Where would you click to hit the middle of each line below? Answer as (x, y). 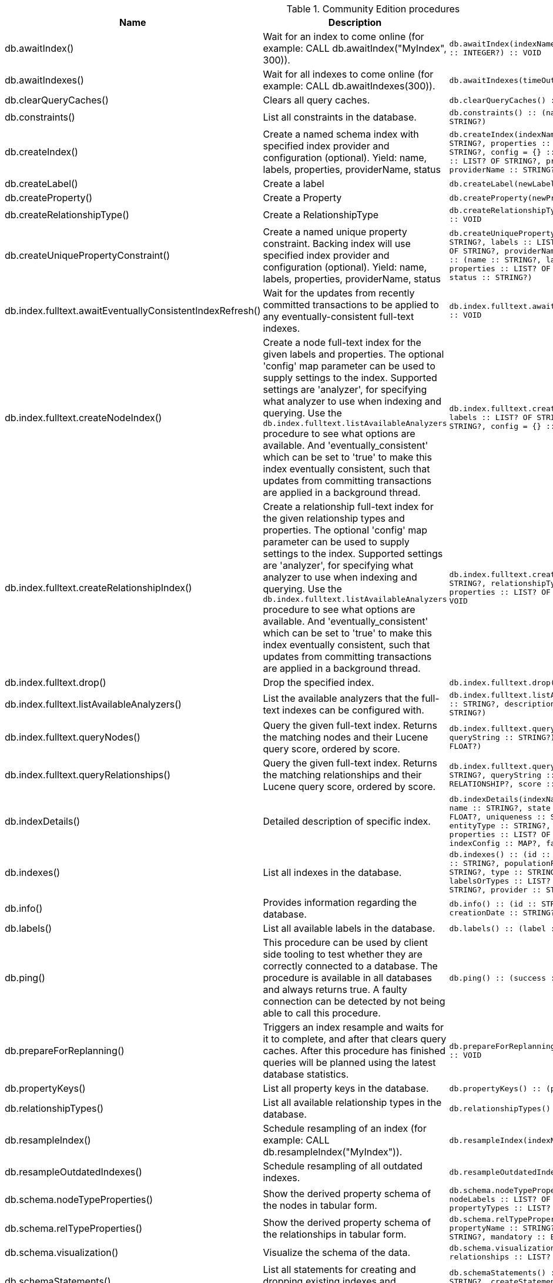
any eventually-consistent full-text (338, 316)
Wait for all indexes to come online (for (348, 74)
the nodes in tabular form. (320, 1205)
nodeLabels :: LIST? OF (500, 1199)
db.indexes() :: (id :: (500, 854)
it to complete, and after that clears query (355, 1039)
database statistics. (306, 1074)
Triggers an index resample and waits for (353, 1027)
